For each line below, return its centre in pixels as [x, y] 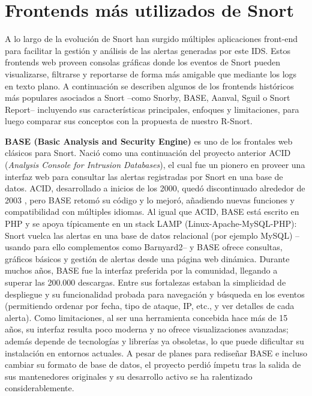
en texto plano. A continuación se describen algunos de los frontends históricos [149, 85]
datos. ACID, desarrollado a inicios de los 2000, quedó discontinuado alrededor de [155, 188]
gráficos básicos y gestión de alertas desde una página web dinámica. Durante [147, 258]
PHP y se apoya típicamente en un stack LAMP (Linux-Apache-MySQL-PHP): [151, 223]
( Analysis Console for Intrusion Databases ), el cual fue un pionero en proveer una [155, 165]
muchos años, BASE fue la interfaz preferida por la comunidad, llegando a [141, 270]
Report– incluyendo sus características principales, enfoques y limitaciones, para [152, 109]
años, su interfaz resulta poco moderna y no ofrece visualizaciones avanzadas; [147, 329]
